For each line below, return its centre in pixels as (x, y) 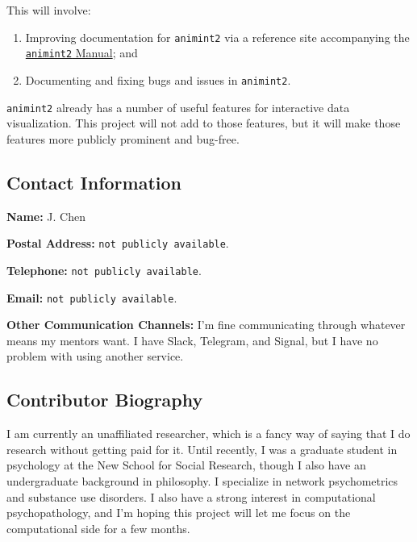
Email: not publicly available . (92, 297)
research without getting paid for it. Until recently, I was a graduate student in (202, 449)
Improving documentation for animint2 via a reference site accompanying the (217, 37)
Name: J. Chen (46, 216)
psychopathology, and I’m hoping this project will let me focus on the (179, 513)
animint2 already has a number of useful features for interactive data (178, 107)
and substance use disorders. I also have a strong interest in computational (191, 496)
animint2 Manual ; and (81, 53)
